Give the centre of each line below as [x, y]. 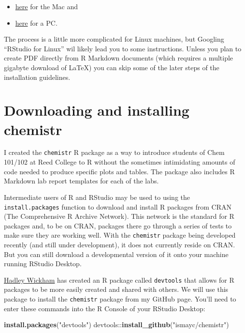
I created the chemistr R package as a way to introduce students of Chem [114, 152]
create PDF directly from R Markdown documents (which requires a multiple [119, 58]
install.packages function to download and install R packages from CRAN [118, 206]
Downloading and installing [97, 110]
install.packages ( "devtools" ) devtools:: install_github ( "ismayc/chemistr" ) [116, 325]
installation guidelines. [37, 77]
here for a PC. [36, 23]
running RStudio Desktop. [43, 264]
